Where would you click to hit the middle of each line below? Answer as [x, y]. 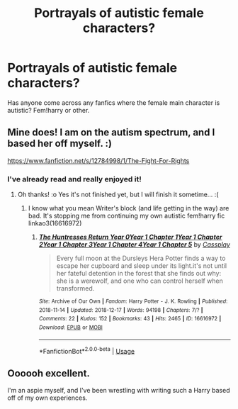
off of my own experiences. [47, 398]
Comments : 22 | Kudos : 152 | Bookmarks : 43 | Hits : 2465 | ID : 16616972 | [130, 319]
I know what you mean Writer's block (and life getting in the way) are [129, 208]
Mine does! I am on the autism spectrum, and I [111, 133]
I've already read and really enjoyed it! [74, 179]
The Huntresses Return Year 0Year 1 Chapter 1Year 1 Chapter [130, 237]
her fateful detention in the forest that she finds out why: [139, 274]
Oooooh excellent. [49, 373]
